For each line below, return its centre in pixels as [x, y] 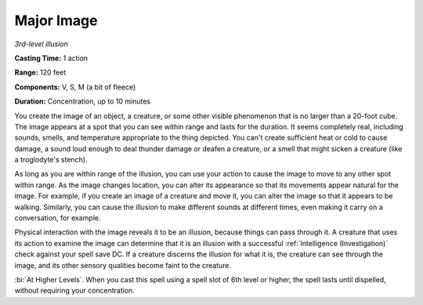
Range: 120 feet [40, 73]
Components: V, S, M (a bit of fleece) [75, 87]
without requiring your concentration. [74, 291]
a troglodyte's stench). [51, 160]
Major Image [56, 20]
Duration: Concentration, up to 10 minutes [83, 101]
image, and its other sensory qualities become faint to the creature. [123, 265]
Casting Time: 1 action [51, 58]
